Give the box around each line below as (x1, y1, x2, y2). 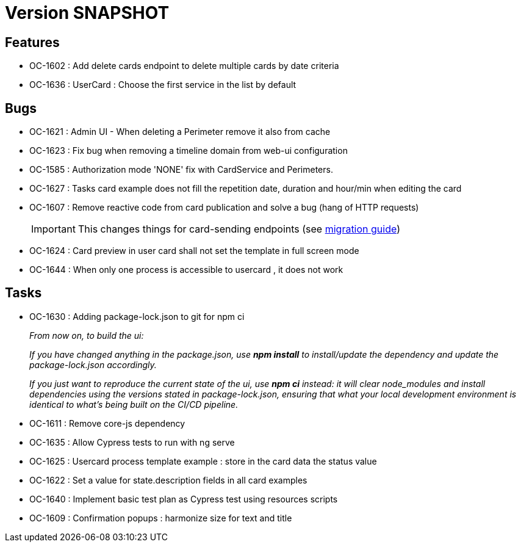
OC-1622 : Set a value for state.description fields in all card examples (29, 474, 307, 485)
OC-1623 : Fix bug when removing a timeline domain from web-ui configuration (29, 145, 348, 156)
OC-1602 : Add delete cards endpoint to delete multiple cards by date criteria (29, 60, 339, 71)
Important (31, 223, 76, 236)
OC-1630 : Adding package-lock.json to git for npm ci (29, 311, 245, 322)
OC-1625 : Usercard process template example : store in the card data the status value (29, 455, 377, 466)
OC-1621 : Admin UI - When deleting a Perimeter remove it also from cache (29, 126, 331, 137)
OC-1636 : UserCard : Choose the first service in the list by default (29, 79, 296, 90)
